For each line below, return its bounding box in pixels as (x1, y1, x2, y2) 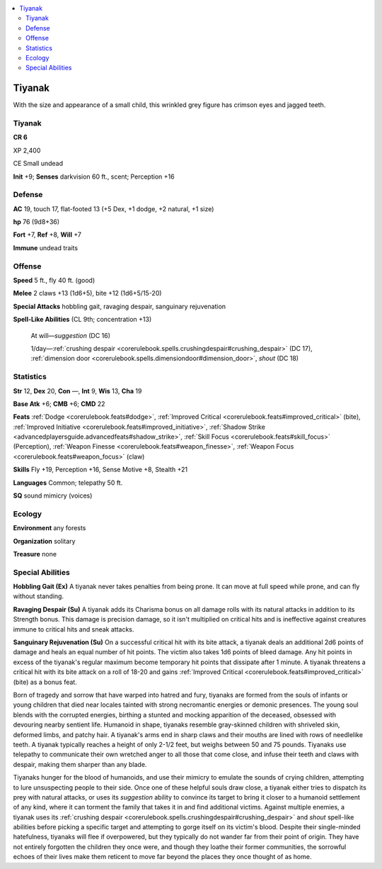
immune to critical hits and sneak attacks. (13, 624, 134, 634)
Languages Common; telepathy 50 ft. (13, 478, 123, 487)
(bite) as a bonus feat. (13, 678, 77, 686)
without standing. (13, 592, 64, 600)
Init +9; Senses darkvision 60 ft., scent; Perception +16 (13, 172, 175, 181)
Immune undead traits (13, 243, 78, 252)
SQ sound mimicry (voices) (13, 491, 93, 500)
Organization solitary (13, 537, 76, 545)
